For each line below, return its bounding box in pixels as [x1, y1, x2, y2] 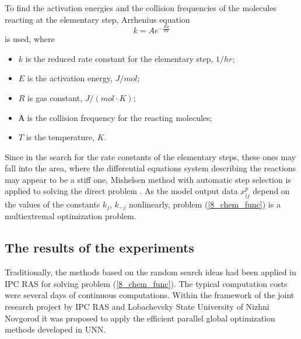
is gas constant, [27, 91, 83, 103]
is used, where [5, 33, 55, 45]
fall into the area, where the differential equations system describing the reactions [5, 162, 296, 174]
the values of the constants [5, 198, 100, 210]
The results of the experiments [5, 238, 194, 257]
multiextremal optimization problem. [5, 210, 136, 222]
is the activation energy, [27, 72, 113, 84]
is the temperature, [26, 131, 94, 143]
